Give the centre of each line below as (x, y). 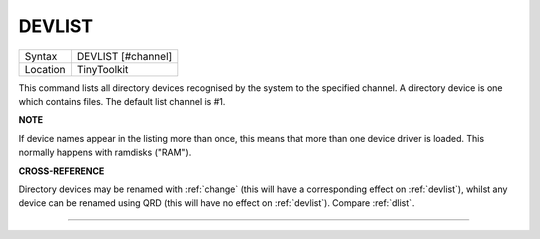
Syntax (41, 56)
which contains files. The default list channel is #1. (122, 101)
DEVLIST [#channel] (124, 56)
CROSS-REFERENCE (61, 171)
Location (45, 69)
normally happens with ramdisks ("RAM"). (105, 152)
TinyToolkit (102, 69)
